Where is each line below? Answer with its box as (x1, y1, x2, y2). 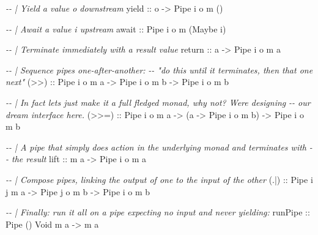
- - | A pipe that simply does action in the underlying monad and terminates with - (6, 140, 312, 153)
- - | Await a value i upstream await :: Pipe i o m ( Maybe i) (6, 22, 226, 35)
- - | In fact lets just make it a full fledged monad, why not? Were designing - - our (6, 95, 311, 108)
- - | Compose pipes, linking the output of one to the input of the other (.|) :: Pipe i (6, 173, 313, 185)
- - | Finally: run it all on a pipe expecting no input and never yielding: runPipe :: (6, 206, 310, 218)
